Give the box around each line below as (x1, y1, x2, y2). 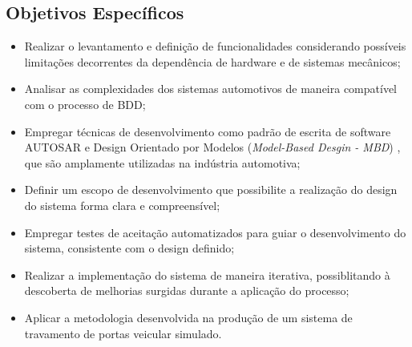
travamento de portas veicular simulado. (24, 325, 222, 341)
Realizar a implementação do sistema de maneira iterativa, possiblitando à (24, 266, 390, 283)
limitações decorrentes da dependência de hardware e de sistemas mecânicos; (24, 53, 401, 70)
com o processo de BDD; (24, 95, 146, 112)
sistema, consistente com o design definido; (24, 240, 235, 256)
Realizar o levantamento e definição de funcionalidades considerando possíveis (24, 38, 406, 54)
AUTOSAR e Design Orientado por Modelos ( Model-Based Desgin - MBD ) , (24, 139, 401, 155)
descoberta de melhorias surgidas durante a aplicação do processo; (24, 282, 349, 299)
